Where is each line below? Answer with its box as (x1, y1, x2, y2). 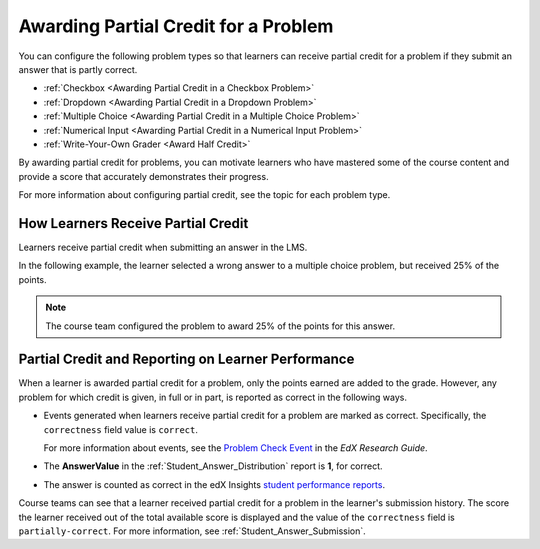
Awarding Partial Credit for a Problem (18, 15, 334, 37)
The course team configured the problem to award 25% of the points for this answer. (45, 320, 395, 332)
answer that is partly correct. (18, 63, 138, 75)
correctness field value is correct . (43, 423, 199, 435)
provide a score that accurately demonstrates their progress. (18, 170, 269, 182)
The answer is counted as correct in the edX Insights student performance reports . (43, 478, 385, 490)
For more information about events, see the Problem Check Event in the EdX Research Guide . (43, 442, 429, 454)
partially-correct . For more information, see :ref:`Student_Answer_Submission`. (18, 525, 367, 537)
